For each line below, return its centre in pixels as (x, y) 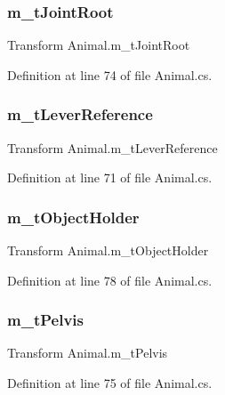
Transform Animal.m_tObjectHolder (108, 250)
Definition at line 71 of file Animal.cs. (110, 177)
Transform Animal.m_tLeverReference (112, 147)
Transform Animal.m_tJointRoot (99, 45)
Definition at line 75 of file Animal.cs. (110, 383)
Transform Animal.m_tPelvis (88, 353)
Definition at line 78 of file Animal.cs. (110, 280)
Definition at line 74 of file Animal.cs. (110, 74)
